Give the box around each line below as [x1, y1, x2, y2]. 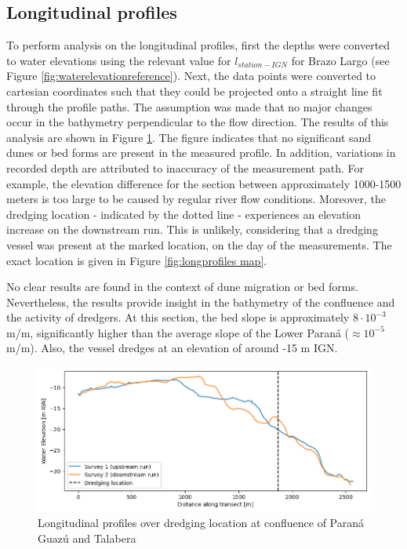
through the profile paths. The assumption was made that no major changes [6, 98, 372, 115]
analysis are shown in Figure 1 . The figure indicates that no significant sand [6, 129, 372, 145]
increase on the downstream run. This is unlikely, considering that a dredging [6, 221, 378, 238]
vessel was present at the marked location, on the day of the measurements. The [6, 236, 392, 253]
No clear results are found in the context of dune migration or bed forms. [6, 278, 358, 295]
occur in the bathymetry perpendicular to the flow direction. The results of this [6, 114, 389, 130]
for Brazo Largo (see [291, 52, 390, 68]
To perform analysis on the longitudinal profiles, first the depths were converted [6, 37, 391, 53]
